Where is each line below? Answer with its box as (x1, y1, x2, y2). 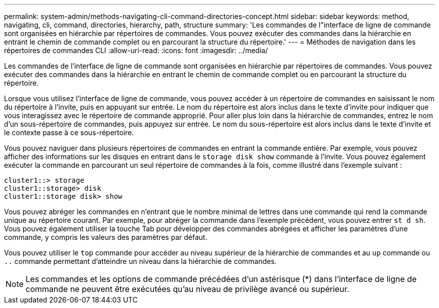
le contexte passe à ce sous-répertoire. (4, 128, 134, 137)
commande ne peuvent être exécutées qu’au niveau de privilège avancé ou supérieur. (26, 284, 349, 294)
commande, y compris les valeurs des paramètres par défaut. (4, 233, 207, 241)
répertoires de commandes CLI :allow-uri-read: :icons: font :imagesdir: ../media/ (4, 46, 268, 55)
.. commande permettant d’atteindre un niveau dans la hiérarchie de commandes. (4, 257, 277, 265)
